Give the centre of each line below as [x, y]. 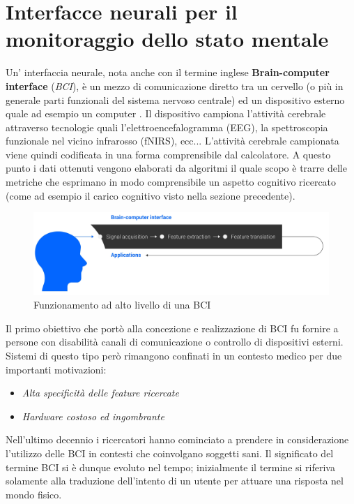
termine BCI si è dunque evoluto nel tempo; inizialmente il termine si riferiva [170, 467]
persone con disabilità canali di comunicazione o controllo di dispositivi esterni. [175, 342]
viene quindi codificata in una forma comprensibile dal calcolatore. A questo [168, 154]
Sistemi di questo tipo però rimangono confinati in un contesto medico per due [174, 356]
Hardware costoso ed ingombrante [93, 416]
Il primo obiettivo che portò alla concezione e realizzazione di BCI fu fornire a [172, 328]
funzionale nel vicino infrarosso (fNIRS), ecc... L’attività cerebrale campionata [172, 141]
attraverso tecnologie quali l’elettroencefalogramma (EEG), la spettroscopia [167, 127]
